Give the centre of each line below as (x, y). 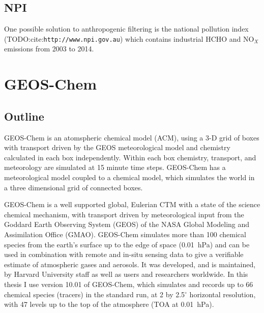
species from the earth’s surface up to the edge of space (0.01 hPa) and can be (127, 244)
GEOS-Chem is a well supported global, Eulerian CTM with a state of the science (132, 204)
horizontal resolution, (223, 294)
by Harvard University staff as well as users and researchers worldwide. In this (126, 274)
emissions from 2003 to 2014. (49, 49)
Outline (24, 116)
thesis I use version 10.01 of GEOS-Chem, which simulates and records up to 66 (129, 284)
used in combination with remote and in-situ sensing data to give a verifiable (124, 254)
